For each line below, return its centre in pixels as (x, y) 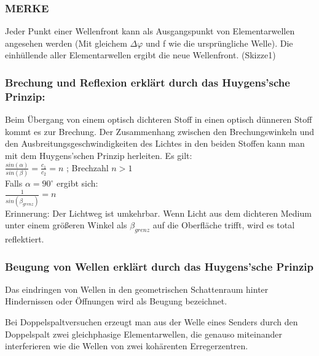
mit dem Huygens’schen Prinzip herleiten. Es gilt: (99, 155)
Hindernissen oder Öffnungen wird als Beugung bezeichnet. (116, 301)
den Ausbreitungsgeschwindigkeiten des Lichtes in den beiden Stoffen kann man (155, 143)
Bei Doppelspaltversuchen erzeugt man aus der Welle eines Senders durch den (152, 322)
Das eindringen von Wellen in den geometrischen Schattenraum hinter (137, 289)
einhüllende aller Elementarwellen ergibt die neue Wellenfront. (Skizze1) (140, 55)
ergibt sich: (77, 183)
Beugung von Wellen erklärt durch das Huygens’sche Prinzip (159, 266)
